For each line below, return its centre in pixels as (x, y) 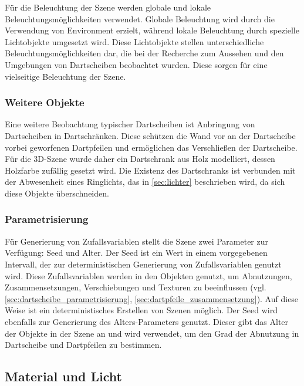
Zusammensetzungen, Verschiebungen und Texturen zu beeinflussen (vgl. (136, 287)
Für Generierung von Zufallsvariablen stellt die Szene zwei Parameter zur (137, 241)
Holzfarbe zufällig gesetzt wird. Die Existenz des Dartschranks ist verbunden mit (150, 170)
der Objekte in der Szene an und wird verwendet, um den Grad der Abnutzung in (152, 333)
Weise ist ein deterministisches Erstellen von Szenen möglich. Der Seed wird (141, 310)
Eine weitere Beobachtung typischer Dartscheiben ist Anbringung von (130, 124)
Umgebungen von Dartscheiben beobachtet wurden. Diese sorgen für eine (136, 64)
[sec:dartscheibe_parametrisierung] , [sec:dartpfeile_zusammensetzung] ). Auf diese (152, 298)
